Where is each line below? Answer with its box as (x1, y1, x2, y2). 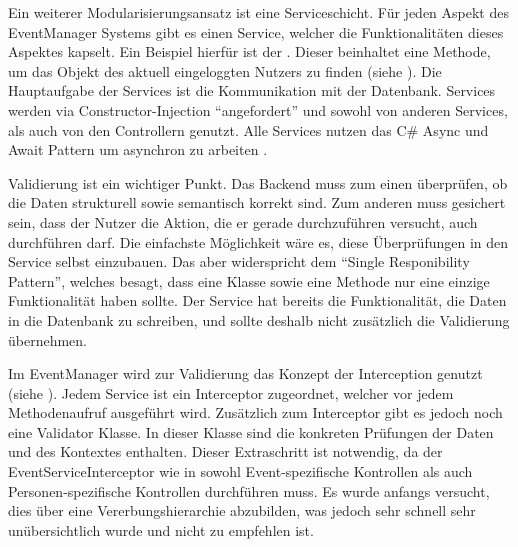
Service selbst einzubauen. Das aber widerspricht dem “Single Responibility (8, 251, 470, 272)
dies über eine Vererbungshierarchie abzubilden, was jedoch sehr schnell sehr (8, 500, 476, 521)
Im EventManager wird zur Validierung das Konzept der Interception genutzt (8, 363, 483, 384)
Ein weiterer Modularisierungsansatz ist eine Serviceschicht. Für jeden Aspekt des (8, 2, 509, 22)
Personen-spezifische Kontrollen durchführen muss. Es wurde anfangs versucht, (8, 480, 490, 501)
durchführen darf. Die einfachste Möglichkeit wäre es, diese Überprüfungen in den (8, 231, 509, 252)
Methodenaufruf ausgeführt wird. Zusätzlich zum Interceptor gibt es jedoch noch (8, 402, 503, 423)
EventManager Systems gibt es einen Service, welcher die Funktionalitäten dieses (8, 21, 504, 42)
